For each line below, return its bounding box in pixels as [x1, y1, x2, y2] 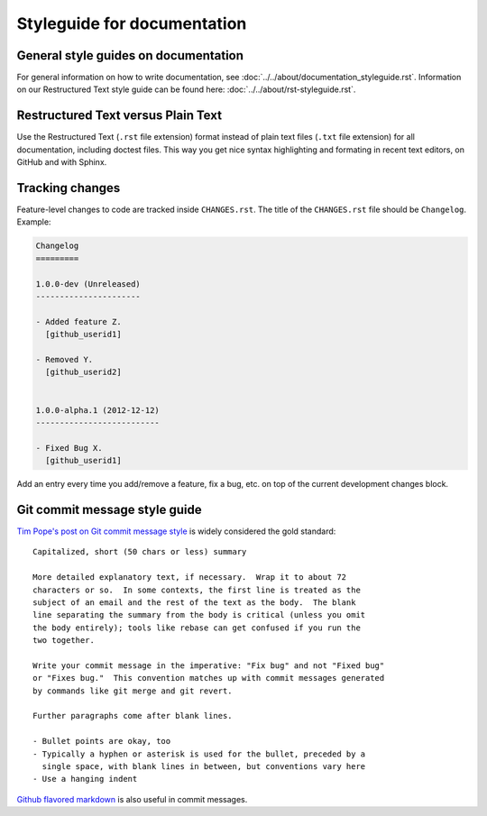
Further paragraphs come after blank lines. [32, 711, 234, 721]
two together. [32, 636, 95, 646]
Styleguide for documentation [16, 14, 247, 33]
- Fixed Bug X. [35, 443, 103, 453]
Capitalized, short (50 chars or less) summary [32, 546, 247, 557]
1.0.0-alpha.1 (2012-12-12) [35, 405, 160, 415]
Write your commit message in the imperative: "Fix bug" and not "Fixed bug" [32, 660, 385, 671]
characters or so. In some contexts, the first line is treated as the [32, 584, 361, 595]
